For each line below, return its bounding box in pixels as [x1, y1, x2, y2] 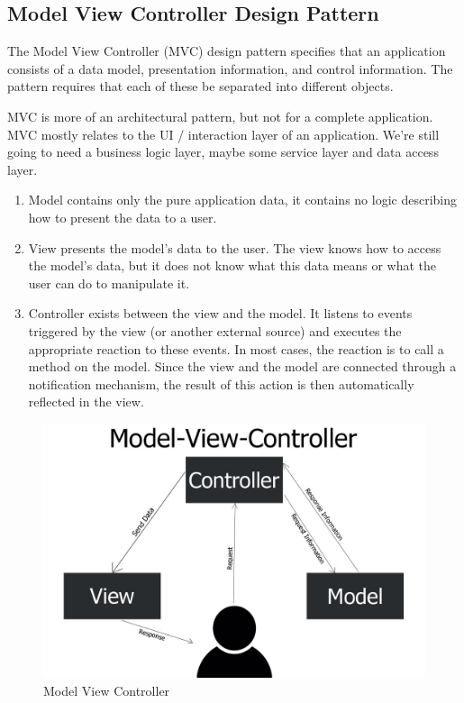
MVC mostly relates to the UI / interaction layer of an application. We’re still [7, 124, 440, 143]
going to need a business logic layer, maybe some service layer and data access [7, 142, 439, 161]
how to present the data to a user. [28, 207, 217, 226]
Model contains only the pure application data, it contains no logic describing [28, 190, 457, 209]
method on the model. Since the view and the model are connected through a [28, 357, 457, 376]
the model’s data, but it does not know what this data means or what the [28, 256, 437, 275]
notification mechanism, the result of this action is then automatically [28, 374, 414, 393]
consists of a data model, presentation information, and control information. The [7, 59, 453, 78]
